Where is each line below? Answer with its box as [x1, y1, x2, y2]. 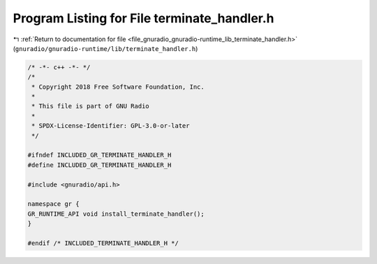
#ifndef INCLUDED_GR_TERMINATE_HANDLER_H [27, 151, 172, 159]
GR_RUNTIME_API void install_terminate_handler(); [27, 210, 205, 218]
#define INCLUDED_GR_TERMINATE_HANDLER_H [27, 161, 172, 169]
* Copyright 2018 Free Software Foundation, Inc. [31, 82, 205, 91]
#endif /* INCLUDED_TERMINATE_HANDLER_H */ [27, 239, 179, 247]
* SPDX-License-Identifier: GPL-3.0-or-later [31, 122, 190, 130]
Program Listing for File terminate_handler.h [13, 10, 275, 26]
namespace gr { [27, 200, 80, 208]
